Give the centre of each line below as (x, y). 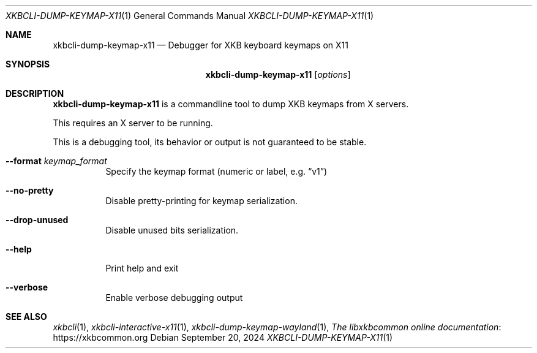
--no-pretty (30, 190)
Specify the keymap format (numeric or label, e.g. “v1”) (216, 171)
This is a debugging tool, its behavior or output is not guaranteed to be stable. (210, 142)
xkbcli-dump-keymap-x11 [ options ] (278, 74)
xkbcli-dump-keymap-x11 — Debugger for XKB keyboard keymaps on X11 (201, 45)
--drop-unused (37, 220)
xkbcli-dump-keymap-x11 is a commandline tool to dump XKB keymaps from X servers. (231, 104)
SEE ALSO (26, 317)
